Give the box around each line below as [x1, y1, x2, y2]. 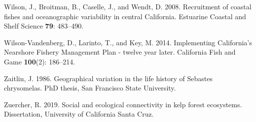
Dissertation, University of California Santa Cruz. [4, 109, 154, 119]
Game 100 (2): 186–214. [4, 56, 75, 66]
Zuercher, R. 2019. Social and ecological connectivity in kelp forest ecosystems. [4, 99, 242, 109]
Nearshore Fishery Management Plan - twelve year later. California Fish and [4, 47, 236, 57]
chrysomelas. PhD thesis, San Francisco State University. [4, 83, 176, 93]
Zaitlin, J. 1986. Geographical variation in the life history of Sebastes [4, 73, 213, 83]
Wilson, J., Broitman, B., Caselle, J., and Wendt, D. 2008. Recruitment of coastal [4, 1, 252, 11]
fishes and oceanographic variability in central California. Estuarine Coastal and [4, 11, 246, 21]
